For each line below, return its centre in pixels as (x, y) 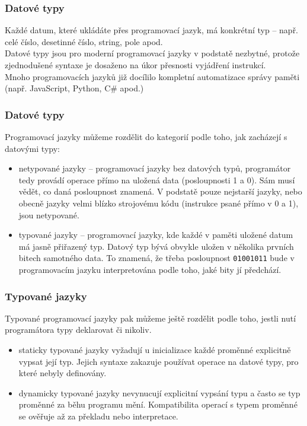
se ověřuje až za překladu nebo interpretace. (98, 416)
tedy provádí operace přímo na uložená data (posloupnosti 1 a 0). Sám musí (157, 179)
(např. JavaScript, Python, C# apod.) (74, 88)
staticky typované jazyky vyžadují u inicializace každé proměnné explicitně (155, 349)
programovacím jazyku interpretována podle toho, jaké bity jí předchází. (150, 269)
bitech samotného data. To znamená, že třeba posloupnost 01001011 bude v (156, 258)
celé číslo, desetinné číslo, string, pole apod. (84, 41)
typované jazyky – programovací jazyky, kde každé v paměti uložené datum (156, 235)
